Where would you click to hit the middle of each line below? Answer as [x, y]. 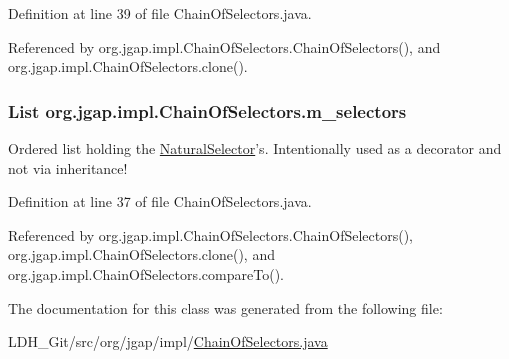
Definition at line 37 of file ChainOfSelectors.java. [160, 201]
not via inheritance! [68, 167]
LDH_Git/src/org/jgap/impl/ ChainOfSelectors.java [168, 341]
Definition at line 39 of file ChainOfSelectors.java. [160, 13]
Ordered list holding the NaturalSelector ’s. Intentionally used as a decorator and [255, 148]
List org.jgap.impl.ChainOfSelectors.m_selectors [207, 110]
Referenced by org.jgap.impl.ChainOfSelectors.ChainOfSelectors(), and [224, 46]
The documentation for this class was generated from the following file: [225, 307]
